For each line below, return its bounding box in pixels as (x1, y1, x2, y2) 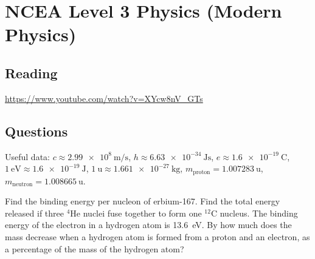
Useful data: (5, 150, 50, 163)
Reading (5, 63, 58, 82)
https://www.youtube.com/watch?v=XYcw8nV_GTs (5, 92, 203, 104)
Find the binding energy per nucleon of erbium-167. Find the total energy (5, 195, 280, 207)
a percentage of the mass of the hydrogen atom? (5, 242, 184, 255)
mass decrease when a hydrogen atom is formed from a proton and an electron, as (5, 230, 310, 243)
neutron (12, 181, 33, 188)
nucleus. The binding (220, 206, 298, 219)
